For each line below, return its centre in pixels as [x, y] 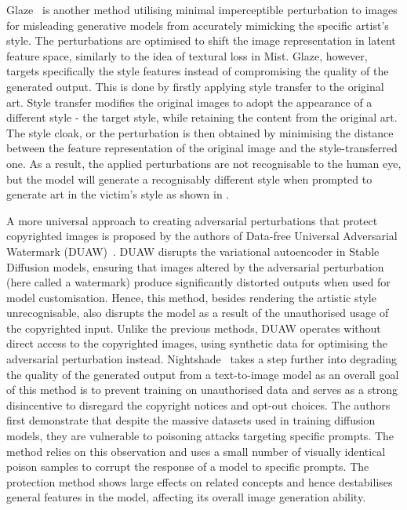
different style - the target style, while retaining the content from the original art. [202, 117]
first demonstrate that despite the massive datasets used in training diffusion [191, 420]
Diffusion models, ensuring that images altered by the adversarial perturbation [195, 266]
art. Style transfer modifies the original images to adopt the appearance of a [189, 102]
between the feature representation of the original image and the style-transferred [202, 148]
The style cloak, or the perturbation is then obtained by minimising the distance [200, 132]
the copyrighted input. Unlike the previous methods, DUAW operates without [194, 328]
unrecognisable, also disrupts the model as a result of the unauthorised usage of [198, 313]
